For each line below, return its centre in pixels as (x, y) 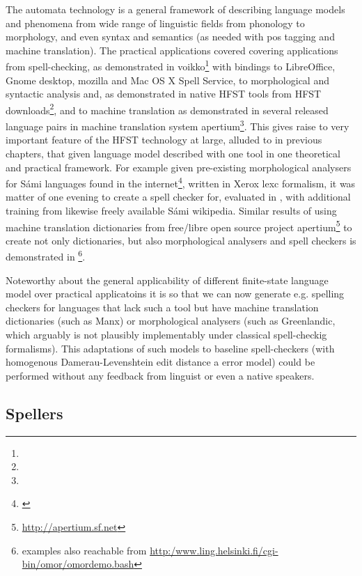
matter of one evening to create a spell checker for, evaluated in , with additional (178, 197)
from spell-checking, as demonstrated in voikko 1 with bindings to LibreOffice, (171, 65)
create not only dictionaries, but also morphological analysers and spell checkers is (181, 240)
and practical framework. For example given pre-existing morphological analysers (179, 167)
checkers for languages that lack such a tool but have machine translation (162, 307)
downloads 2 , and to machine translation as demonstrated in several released (167, 109)
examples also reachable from (84, 550)
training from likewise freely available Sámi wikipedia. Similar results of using (171, 210)
